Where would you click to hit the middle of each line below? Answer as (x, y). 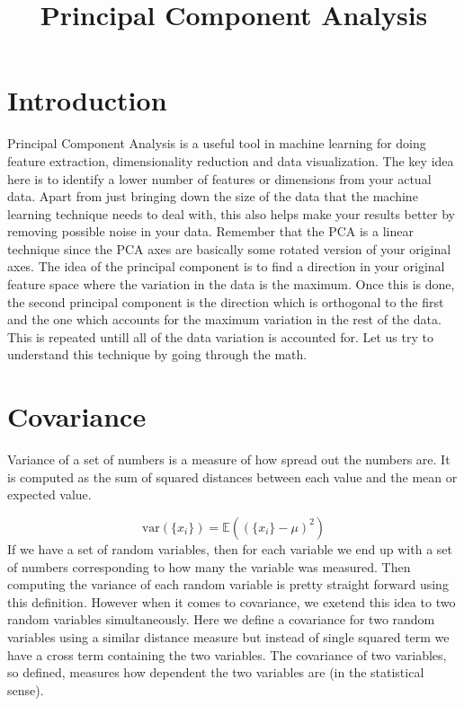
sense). (26, 689)
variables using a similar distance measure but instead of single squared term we (228, 636)
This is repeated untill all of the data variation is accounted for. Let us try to (220, 336)
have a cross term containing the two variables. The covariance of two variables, (227, 654)
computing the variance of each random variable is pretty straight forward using (228, 584)
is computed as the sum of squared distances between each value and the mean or (232, 477)
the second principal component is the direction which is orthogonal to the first (226, 301)
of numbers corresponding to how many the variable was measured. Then (209, 566)
